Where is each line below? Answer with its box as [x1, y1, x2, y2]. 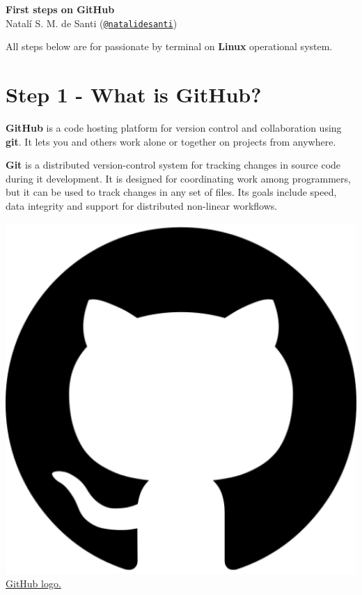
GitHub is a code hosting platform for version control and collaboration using [6, 120, 342, 134]
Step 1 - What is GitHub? [6, 80, 262, 109]
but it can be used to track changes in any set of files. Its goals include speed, [6, 185, 337, 199]
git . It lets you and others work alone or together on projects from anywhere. [6, 134, 336, 148]
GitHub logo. [6, 576, 61, 591]
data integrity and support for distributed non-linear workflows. [6, 198, 278, 212]
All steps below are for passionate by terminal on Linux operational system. [6, 39, 333, 54]
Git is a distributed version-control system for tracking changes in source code [6, 157, 341, 172]
